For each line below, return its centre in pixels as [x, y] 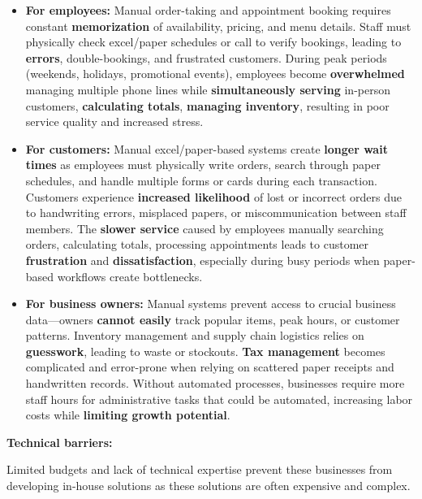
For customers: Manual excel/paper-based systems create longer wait [207, 148]
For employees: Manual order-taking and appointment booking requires [208, 10]
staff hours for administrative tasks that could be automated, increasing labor [219, 399]
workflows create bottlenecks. [130, 276]
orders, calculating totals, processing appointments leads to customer [197, 244]
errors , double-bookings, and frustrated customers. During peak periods [206, 57]
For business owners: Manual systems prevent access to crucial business [211, 304]
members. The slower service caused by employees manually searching [205, 228]
